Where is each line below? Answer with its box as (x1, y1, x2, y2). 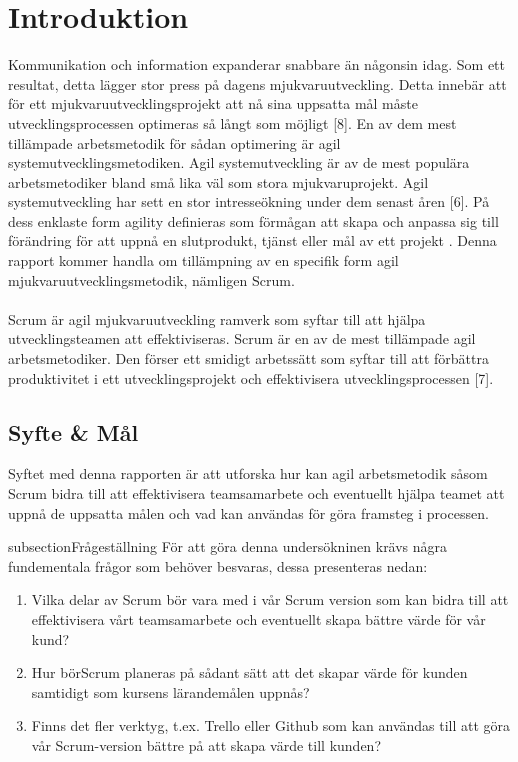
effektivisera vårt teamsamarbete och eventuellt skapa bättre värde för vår (31, 608, 486, 629)
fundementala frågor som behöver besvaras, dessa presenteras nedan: (8, 555, 428, 576)
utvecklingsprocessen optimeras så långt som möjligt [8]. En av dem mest (8, 112, 457, 133)
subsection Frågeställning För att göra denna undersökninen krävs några (8, 536, 448, 557)
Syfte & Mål (8, 416, 139, 447)
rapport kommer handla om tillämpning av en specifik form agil (8, 250, 399, 271)
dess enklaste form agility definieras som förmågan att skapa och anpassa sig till (8, 210, 499, 231)
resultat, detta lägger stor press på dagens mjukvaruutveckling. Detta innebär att (8, 73, 507, 94)
